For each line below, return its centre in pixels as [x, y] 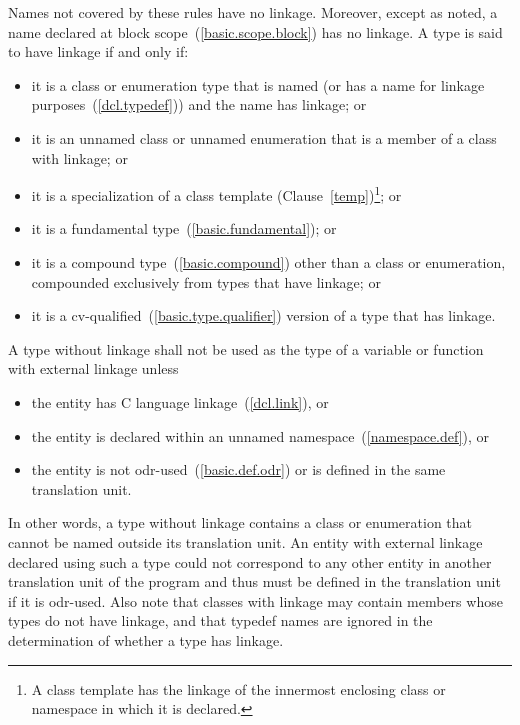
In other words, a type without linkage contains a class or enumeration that [240, 522]
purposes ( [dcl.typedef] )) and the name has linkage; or [199, 104]
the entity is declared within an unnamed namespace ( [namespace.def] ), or [260, 435]
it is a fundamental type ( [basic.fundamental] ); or [184, 228]
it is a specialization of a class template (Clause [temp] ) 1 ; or [216, 193]
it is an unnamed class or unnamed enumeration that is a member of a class [264, 137]
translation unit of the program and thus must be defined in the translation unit [254, 581]
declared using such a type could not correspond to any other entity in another [250, 561]
